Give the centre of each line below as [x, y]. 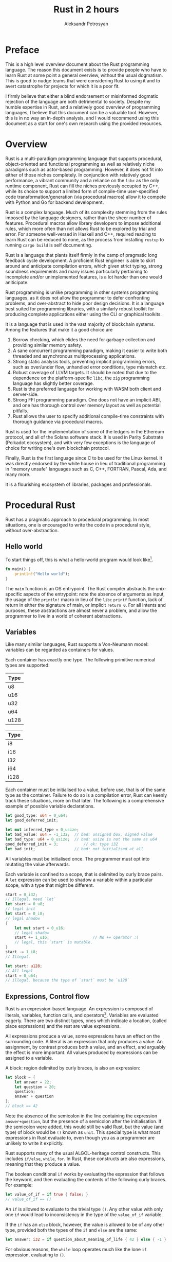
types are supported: [27, 665]
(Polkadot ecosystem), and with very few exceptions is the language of [80, 442]
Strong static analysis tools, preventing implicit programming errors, [84, 361]
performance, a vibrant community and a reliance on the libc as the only [82, 180]
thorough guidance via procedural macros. [58, 422]
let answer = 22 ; [33, 1082]
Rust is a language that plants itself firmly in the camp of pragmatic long [81, 255]
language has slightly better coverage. [53, 383]
